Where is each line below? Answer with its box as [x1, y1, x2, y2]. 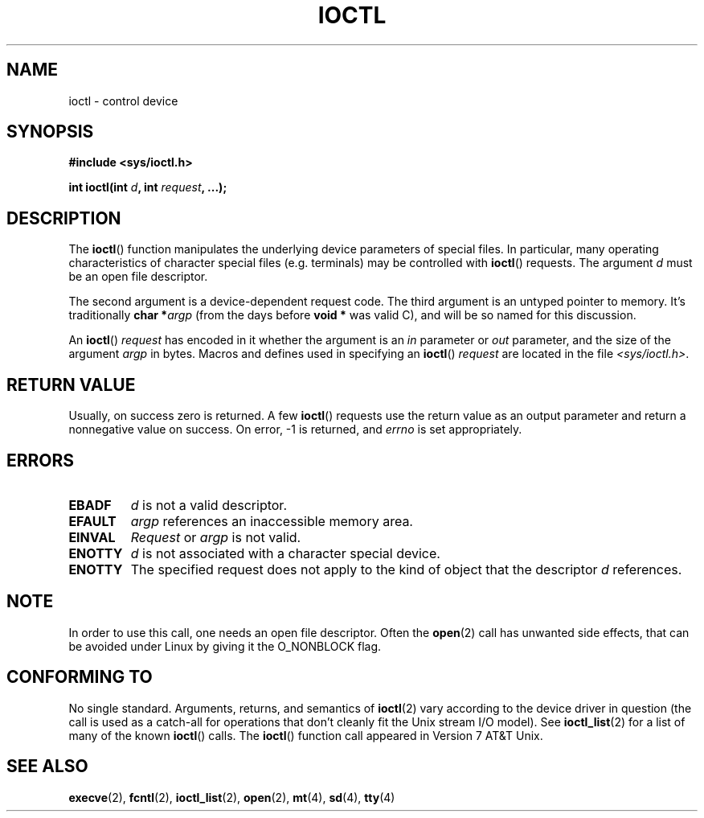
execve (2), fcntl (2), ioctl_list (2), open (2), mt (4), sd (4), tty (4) [68, 790, 395, 804]
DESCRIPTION [6, 208, 121, 228]
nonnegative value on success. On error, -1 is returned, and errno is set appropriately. [68, 422, 522, 437]
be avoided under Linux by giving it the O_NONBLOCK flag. [68, 639, 382, 653]
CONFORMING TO [6, 667, 153, 688]
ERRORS [6, 450, 75, 471]
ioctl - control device [68, 93, 178, 108]
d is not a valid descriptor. [130, 496, 287, 513]
